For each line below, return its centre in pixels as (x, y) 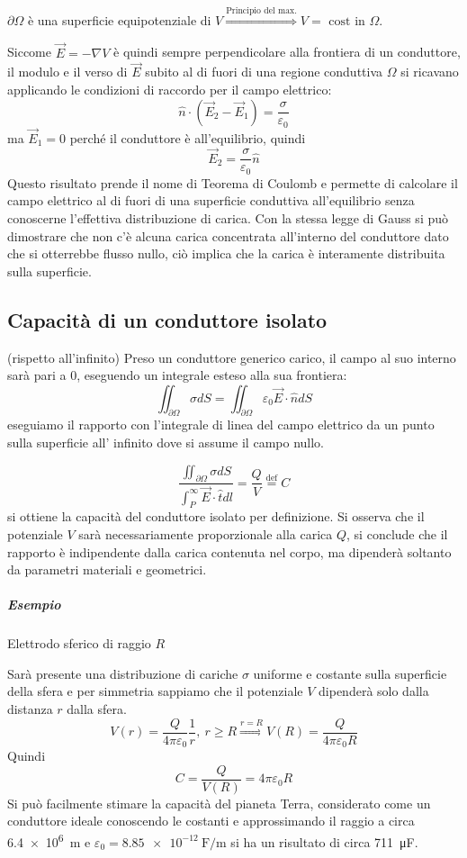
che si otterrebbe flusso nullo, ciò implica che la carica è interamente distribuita (226, 253)
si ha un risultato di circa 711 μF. (324, 841)
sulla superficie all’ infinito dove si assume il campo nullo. (166, 443)
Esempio (34, 605)
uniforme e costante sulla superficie (350, 673)
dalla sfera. (97, 709)
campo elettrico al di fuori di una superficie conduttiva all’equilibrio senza (211, 200)
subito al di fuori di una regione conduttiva (264, 72)
